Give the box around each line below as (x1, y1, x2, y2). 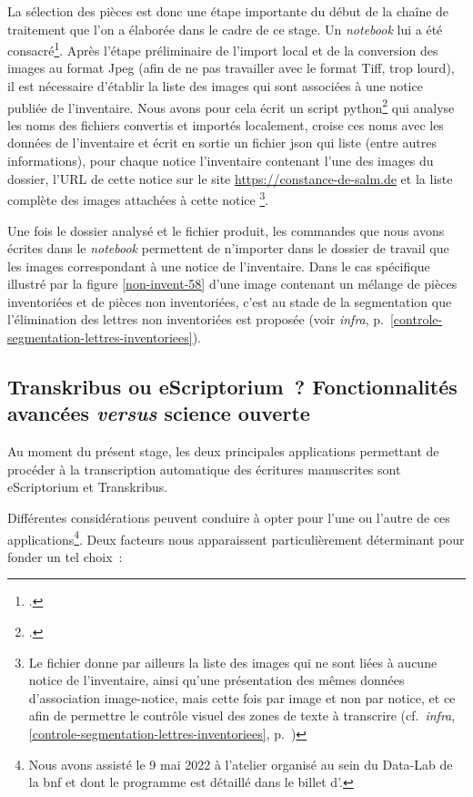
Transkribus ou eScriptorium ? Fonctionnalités (7, 373, 458, 401)
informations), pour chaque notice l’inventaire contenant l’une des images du (7, 151, 434, 170)
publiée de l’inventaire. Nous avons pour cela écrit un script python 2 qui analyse (7, 95, 455, 117)
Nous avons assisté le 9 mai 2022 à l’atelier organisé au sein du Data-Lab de (28, 754, 453, 773)
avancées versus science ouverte (7, 399, 310, 427)
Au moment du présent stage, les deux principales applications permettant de (7, 442, 439, 461)
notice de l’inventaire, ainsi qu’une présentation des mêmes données (28, 670, 405, 690)
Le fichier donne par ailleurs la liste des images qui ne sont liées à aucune (28, 652, 438, 671)
